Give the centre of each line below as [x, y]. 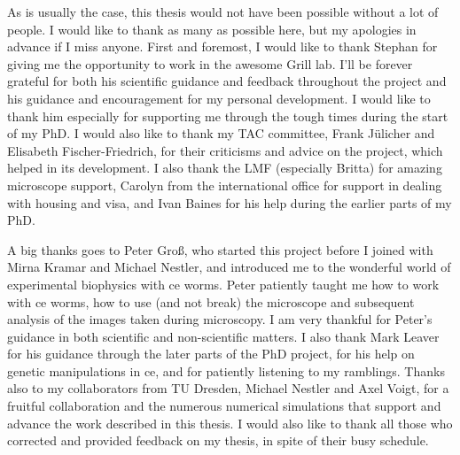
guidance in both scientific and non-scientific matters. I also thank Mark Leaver [223, 336]
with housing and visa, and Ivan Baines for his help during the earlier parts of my [230, 202]
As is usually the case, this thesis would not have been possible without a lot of [223, 12]
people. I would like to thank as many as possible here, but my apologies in [212, 29]
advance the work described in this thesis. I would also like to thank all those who [230, 423]
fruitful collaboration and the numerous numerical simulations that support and [224, 406]
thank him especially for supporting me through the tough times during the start [228, 116]
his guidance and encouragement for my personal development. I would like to [219, 98]
